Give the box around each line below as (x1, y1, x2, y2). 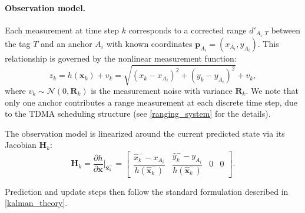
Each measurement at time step (5, 23, 120, 36)
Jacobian (5, 138, 37, 151)
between (271, 23, 301, 36)
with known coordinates (106, 37, 193, 49)
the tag (5, 37, 31, 49)
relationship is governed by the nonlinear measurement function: (5, 52, 237, 64)
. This (257, 37, 279, 49)
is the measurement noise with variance (91, 84, 233, 97)
